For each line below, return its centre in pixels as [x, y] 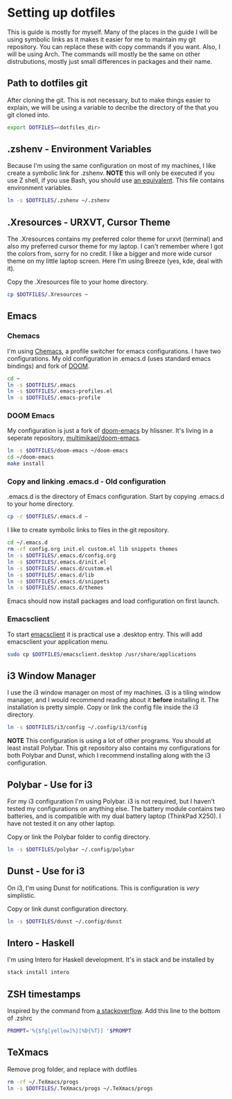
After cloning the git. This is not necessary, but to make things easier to [109, 100]
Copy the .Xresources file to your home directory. [78, 282]
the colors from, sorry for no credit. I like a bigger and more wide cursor [110, 254]
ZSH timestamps [44, 994]
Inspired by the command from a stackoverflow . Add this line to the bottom [114, 1011]
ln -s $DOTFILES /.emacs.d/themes [55, 588]
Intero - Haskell [41, 943]
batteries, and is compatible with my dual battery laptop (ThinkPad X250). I [114, 816]
